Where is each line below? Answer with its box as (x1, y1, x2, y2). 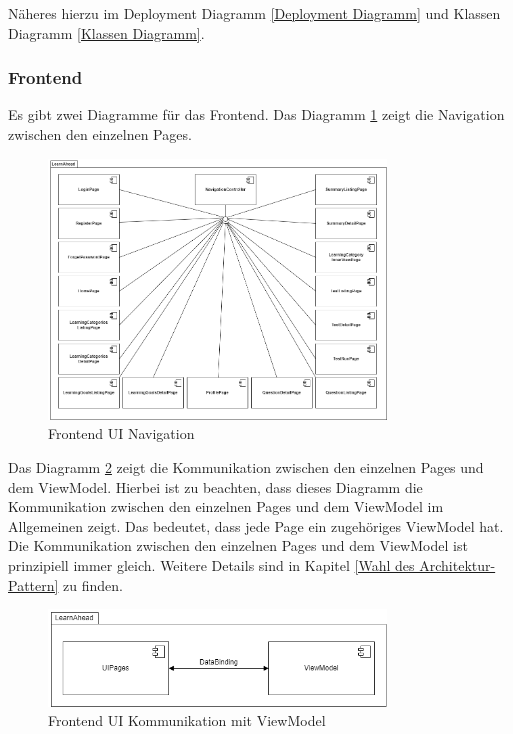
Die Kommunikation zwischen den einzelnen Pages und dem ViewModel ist (8, 535, 468, 556)
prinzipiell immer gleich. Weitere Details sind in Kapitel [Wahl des (8, 555, 415, 575)
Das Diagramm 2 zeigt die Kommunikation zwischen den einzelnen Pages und (8, 457, 484, 478)
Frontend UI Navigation (48, 423, 195, 444)
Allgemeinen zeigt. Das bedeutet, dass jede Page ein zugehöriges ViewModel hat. (8, 515, 504, 536)
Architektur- (419, 555, 496, 575)
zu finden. (63, 574, 123, 595)
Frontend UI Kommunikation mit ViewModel (48, 710, 326, 731)
